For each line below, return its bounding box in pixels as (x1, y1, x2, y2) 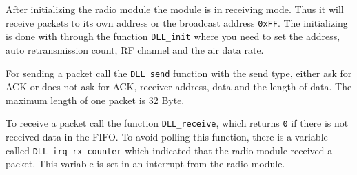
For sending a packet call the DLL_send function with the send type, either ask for (6, 65, 352, 80)
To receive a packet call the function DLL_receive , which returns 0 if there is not (6, 116, 349, 130)
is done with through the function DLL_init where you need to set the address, (6, 29, 340, 43)
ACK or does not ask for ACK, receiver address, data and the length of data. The (6, 79, 352, 94)
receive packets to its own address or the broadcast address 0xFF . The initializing (6, 15, 348, 30)
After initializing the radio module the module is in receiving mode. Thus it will (6, 2, 344, 16)
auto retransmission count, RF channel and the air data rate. (6, 42, 264, 56)
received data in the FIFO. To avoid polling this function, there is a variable (6, 130, 328, 143)
